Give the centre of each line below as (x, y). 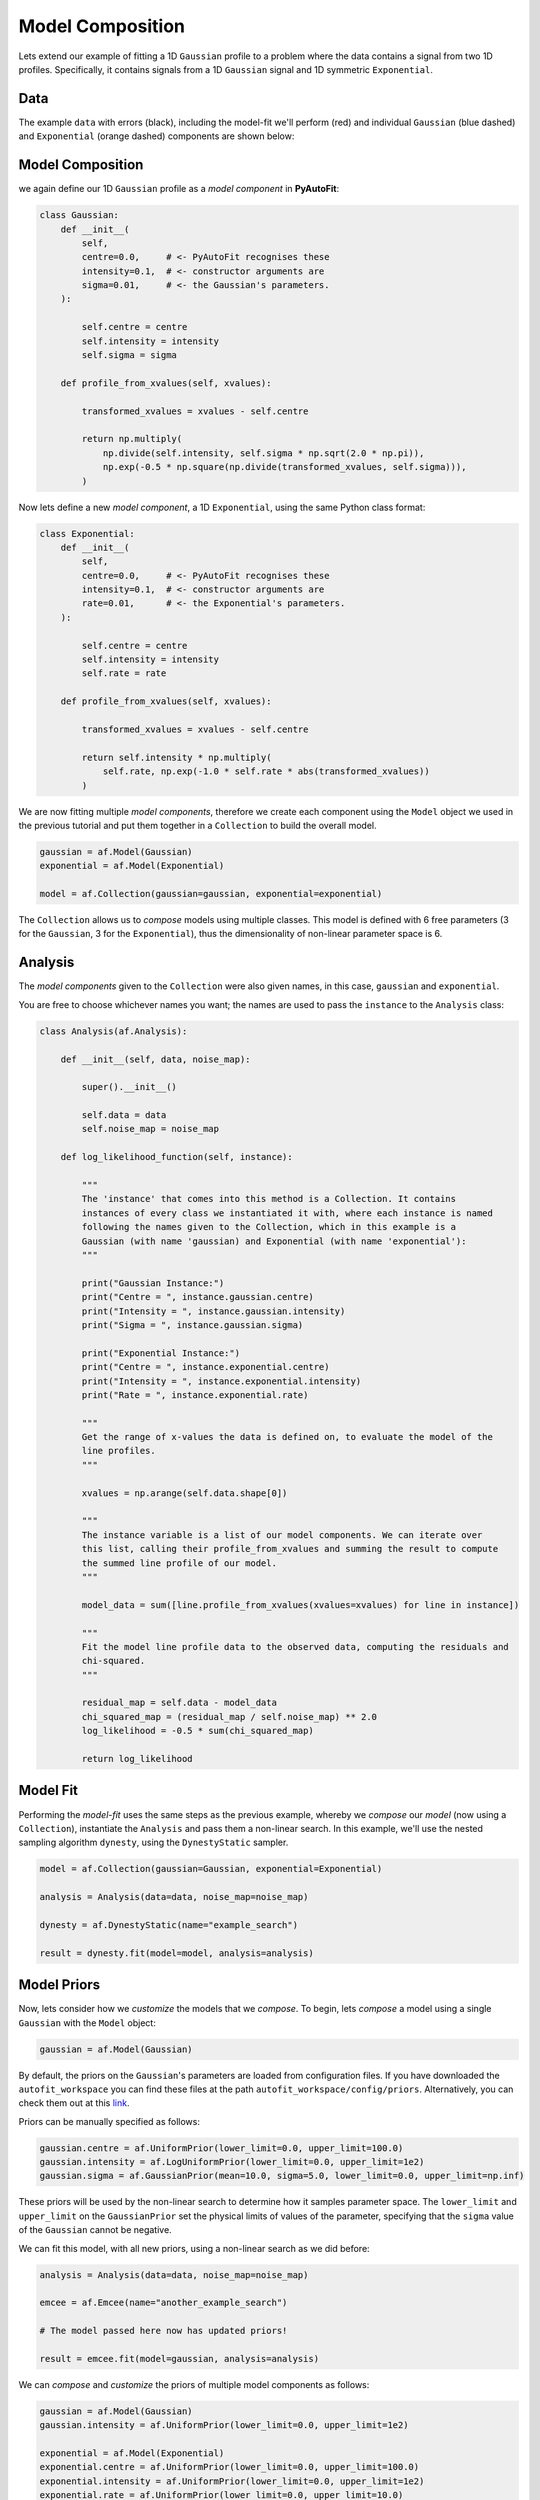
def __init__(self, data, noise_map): (155, 1059)
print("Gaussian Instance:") (153, 1283)
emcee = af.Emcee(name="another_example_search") (163, 2303)
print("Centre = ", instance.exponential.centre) (205, 1367)
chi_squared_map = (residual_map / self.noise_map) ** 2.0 (229, 1716)
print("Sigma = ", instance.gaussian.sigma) (192, 1324)
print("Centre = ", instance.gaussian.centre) (197, 1297)
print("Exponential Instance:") (160, 1353)
